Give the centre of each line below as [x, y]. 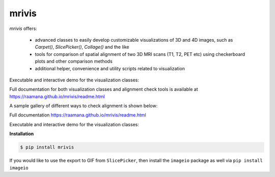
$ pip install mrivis [47, 147]
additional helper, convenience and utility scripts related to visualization [110, 68]
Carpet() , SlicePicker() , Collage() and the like [82, 47]
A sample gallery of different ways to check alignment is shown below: [84, 106]
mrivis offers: [23, 28]
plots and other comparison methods [74, 62]
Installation [22, 134]
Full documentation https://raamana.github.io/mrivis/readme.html [78, 115]
